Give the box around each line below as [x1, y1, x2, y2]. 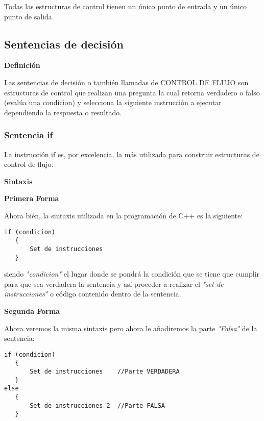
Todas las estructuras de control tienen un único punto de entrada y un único [4, 1, 247, 11]
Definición [4, 60, 40, 70]
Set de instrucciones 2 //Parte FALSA [30, 402, 165, 409]
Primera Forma [4, 193, 59, 204]
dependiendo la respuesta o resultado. [4, 107, 122, 117]
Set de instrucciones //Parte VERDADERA [30, 368, 180, 376]
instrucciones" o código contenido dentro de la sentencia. [4, 288, 181, 299]
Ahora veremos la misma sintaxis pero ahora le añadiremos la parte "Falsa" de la [4, 323, 257, 333]
